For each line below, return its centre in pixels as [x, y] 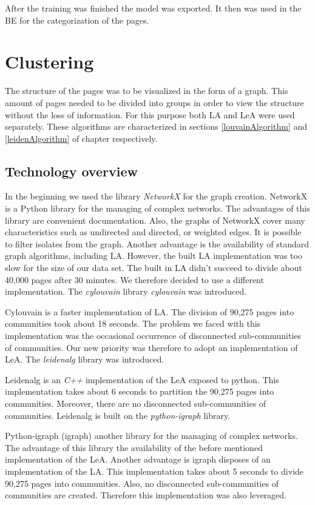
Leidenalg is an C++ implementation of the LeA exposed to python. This [142, 379]
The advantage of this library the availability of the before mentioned [134, 447]
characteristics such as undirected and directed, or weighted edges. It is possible [153, 232]
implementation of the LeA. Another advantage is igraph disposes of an [138, 459]
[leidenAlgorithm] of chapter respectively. [81, 138]
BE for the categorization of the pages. [77, 20]
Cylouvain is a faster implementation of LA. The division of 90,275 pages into [150, 311]
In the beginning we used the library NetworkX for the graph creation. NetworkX [156, 196]
